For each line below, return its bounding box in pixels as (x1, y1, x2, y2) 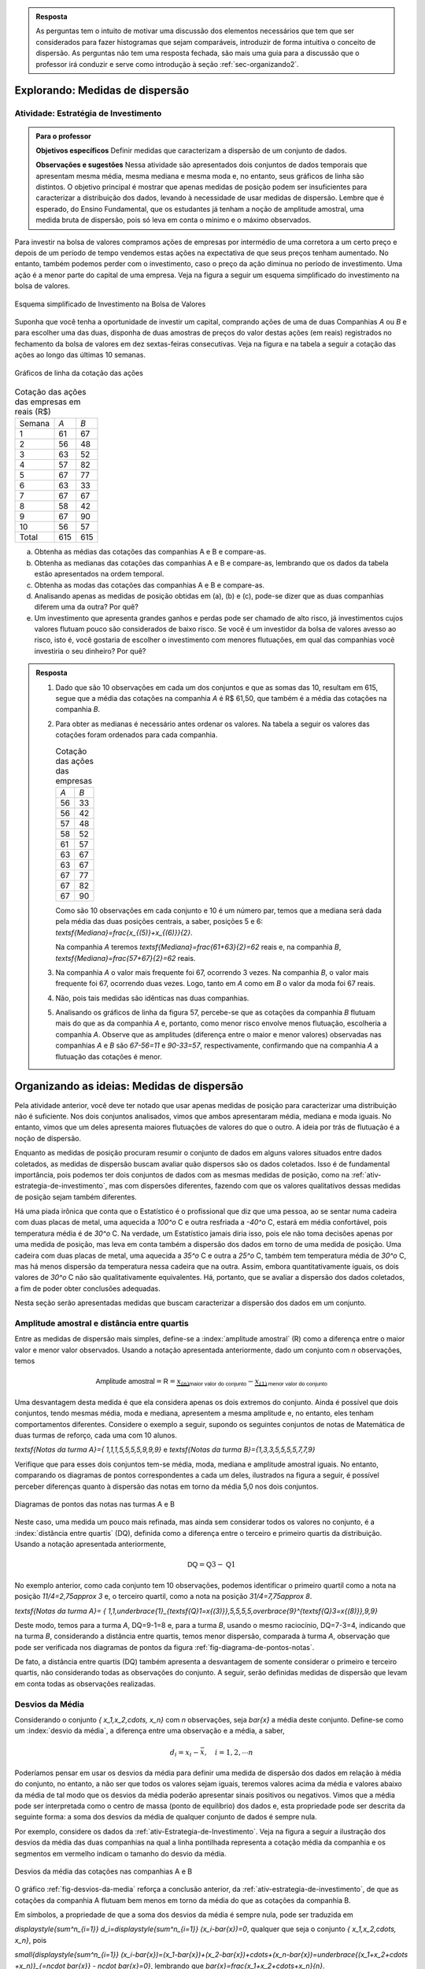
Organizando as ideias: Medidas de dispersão (14, 1080, 244, 1093)
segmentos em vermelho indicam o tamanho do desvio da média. (14, 1848, 227, 1858)
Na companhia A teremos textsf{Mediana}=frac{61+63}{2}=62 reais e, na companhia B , (55, 942, 342, 952)
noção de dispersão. (14, 1133, 82, 1143)
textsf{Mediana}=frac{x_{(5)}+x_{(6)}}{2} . (55, 928, 193, 937)
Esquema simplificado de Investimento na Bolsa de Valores (14, 299, 206, 309)
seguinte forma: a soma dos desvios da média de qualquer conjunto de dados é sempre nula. (14, 1812, 318, 1822)
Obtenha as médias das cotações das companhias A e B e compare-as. (34, 547, 267, 557)
